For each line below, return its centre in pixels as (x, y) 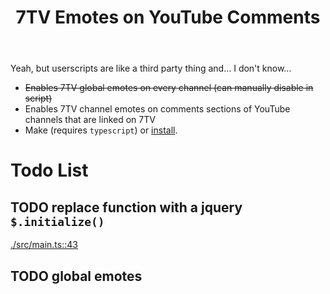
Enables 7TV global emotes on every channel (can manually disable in (169, 88)
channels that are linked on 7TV (90, 120)
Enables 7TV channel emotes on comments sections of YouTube (157, 109)
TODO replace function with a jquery (126, 207)
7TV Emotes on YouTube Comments (168, 17)
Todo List (49, 170)
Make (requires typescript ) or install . (101, 130)
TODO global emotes (76, 276)
